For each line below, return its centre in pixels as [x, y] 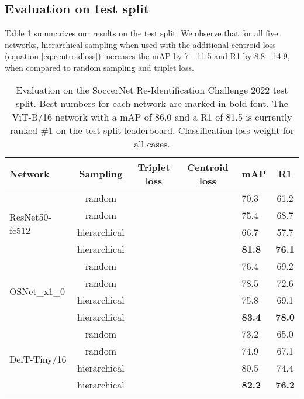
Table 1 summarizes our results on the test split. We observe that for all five [141, 33]
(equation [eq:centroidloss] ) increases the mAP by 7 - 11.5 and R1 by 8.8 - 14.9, [147, 56]
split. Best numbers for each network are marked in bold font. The [152, 103]
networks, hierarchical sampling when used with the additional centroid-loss [140, 44]
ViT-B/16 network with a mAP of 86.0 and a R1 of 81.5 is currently [152, 116]
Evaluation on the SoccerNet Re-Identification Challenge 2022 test [152, 90]
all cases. [152, 143]
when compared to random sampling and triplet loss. [99, 67]
